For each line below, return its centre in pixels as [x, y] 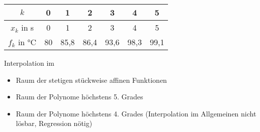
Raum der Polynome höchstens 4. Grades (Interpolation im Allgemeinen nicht [136, 113]
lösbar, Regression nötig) [54, 123]
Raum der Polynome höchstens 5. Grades [79, 97]
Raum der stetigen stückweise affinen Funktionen [91, 80]
